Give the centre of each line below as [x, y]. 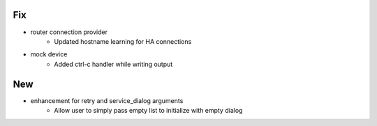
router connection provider [69, 32]
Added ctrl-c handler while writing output [113, 64]
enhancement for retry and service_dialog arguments [107, 100]
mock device [49, 54]
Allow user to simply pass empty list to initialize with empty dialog [148, 110]
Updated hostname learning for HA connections [123, 41]
